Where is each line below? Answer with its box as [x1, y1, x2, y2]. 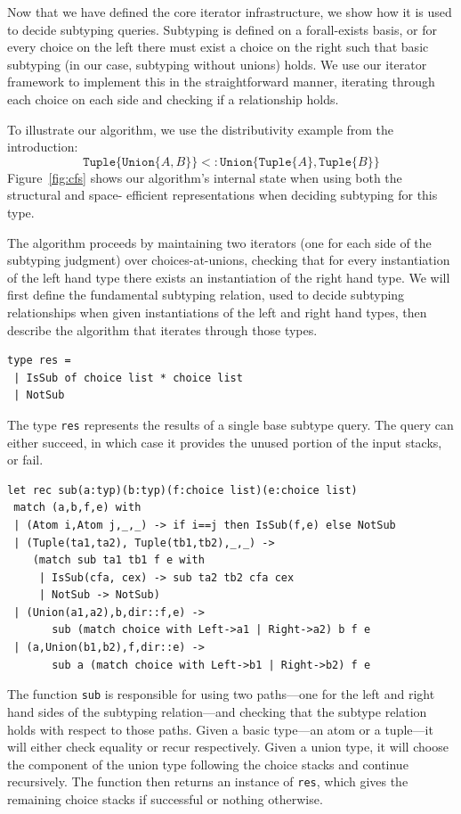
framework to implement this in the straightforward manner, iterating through [7, 72, 435, 91]
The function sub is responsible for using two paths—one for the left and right [7, 685, 435, 703]
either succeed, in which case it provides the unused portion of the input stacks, [7, 432, 442, 451]
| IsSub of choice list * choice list [13, 371, 243, 384]
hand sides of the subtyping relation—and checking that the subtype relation [7, 702, 427, 720]
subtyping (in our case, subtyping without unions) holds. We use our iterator [7, 54, 427, 73]
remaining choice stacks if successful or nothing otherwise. [7, 789, 323, 808]
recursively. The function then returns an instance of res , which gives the [7, 772, 408, 791]
